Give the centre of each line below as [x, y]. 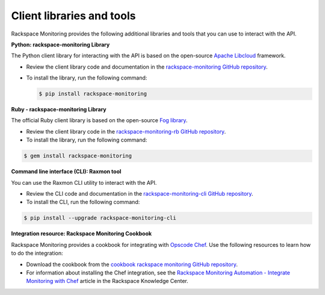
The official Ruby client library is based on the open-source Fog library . [99, 120]
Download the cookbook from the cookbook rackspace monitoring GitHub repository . [132, 264]
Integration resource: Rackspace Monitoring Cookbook [82, 234]
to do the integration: [37, 253]
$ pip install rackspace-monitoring [93, 94]
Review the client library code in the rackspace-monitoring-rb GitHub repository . [126, 131]
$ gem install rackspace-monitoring [78, 156]
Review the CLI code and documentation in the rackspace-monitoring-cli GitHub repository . [140, 194]
